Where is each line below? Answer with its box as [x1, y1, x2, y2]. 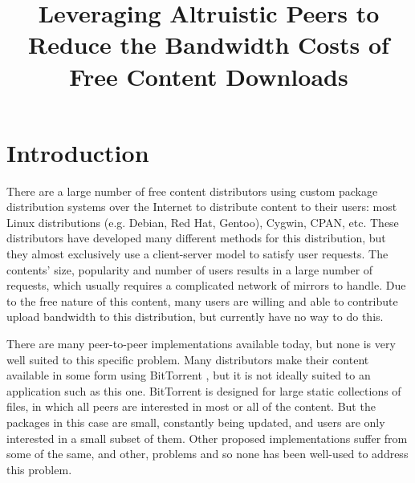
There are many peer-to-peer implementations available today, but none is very [6, 335, 396, 352]
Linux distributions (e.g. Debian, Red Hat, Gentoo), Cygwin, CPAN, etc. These [6, 213, 399, 230]
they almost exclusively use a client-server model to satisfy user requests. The [6, 246, 389, 262]
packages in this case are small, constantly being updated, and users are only [6, 414, 385, 430]
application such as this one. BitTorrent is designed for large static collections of [6, 382, 401, 399]
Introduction [6, 136, 149, 168]
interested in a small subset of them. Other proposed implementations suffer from [6, 429, 408, 446]
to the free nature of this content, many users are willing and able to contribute [6, 292, 398, 309]
